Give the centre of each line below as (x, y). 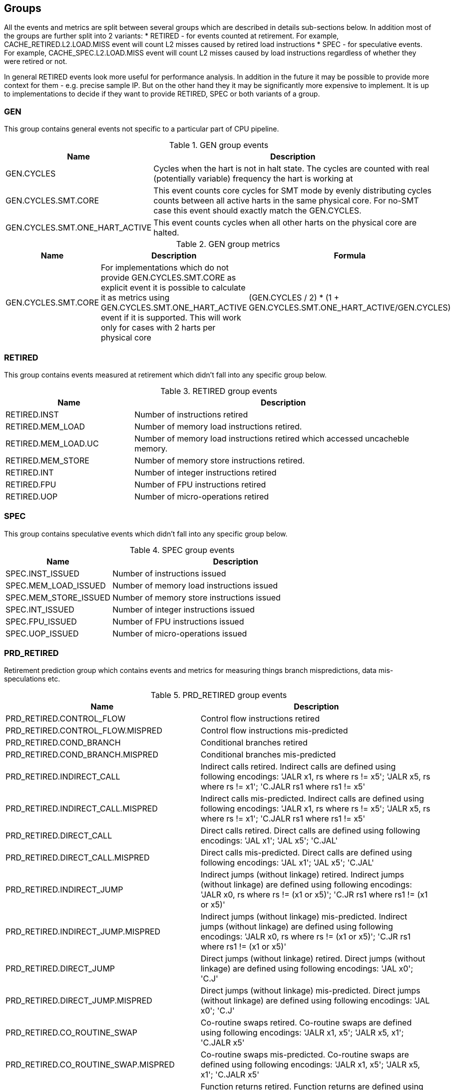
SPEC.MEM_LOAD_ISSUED (56, 585)
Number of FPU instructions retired (200, 484)
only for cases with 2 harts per (158, 328)
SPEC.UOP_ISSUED (42, 633)
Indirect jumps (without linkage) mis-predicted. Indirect (304, 917)
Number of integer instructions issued (184, 609)
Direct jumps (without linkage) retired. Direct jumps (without (313, 959)
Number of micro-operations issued (180, 633)
